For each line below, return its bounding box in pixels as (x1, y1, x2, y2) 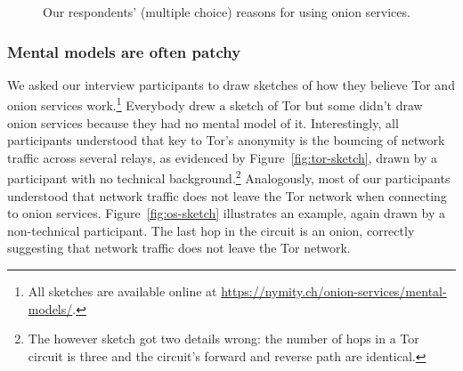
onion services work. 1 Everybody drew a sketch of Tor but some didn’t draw (7, 93, 423, 115)
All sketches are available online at (28, 282, 217, 301)
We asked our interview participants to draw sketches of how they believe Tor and (7, 75, 455, 93)
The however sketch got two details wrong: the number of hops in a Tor (28, 329, 419, 348)
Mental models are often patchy (7, 40, 241, 62)
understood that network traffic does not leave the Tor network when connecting (7, 186, 447, 205)
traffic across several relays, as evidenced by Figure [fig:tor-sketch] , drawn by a (7, 148, 438, 166)
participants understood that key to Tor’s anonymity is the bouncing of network (7, 131, 445, 149)
